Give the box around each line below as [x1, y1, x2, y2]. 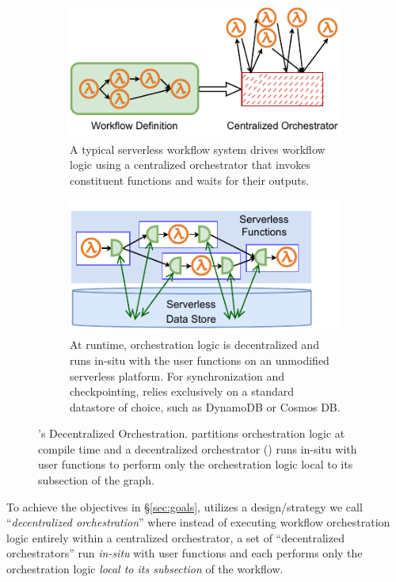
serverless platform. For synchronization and [70, 367, 284, 384]
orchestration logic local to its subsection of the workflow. [6, 561, 284, 577]
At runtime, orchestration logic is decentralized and [70, 336, 319, 353]
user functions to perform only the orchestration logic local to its [38, 456, 353, 473]
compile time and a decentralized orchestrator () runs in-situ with [38, 440, 357, 457]
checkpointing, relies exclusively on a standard [70, 383, 295, 400]
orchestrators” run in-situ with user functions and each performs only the [6, 545, 363, 561]
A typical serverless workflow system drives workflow [70, 140, 326, 157]
